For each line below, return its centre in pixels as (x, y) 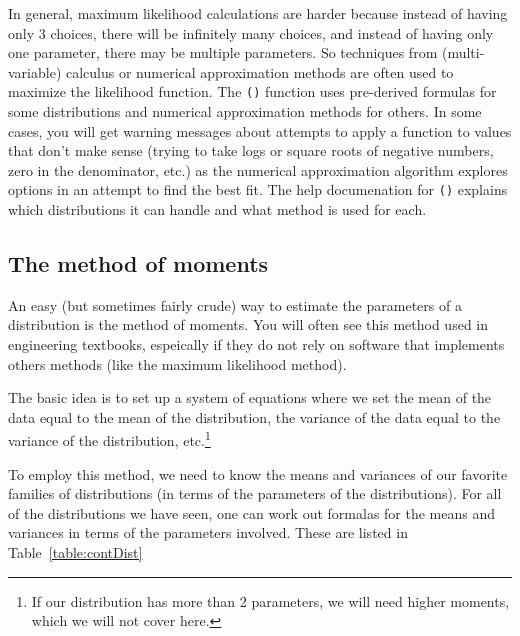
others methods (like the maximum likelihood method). (177, 363)
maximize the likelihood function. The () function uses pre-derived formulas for (252, 91)
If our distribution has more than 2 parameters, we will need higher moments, (270, 600)
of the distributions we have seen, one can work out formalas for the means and (252, 512)
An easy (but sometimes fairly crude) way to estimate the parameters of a (235, 304)
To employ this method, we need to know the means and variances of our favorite (258, 473)
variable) (35, 71)
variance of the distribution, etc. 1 (109, 439)
